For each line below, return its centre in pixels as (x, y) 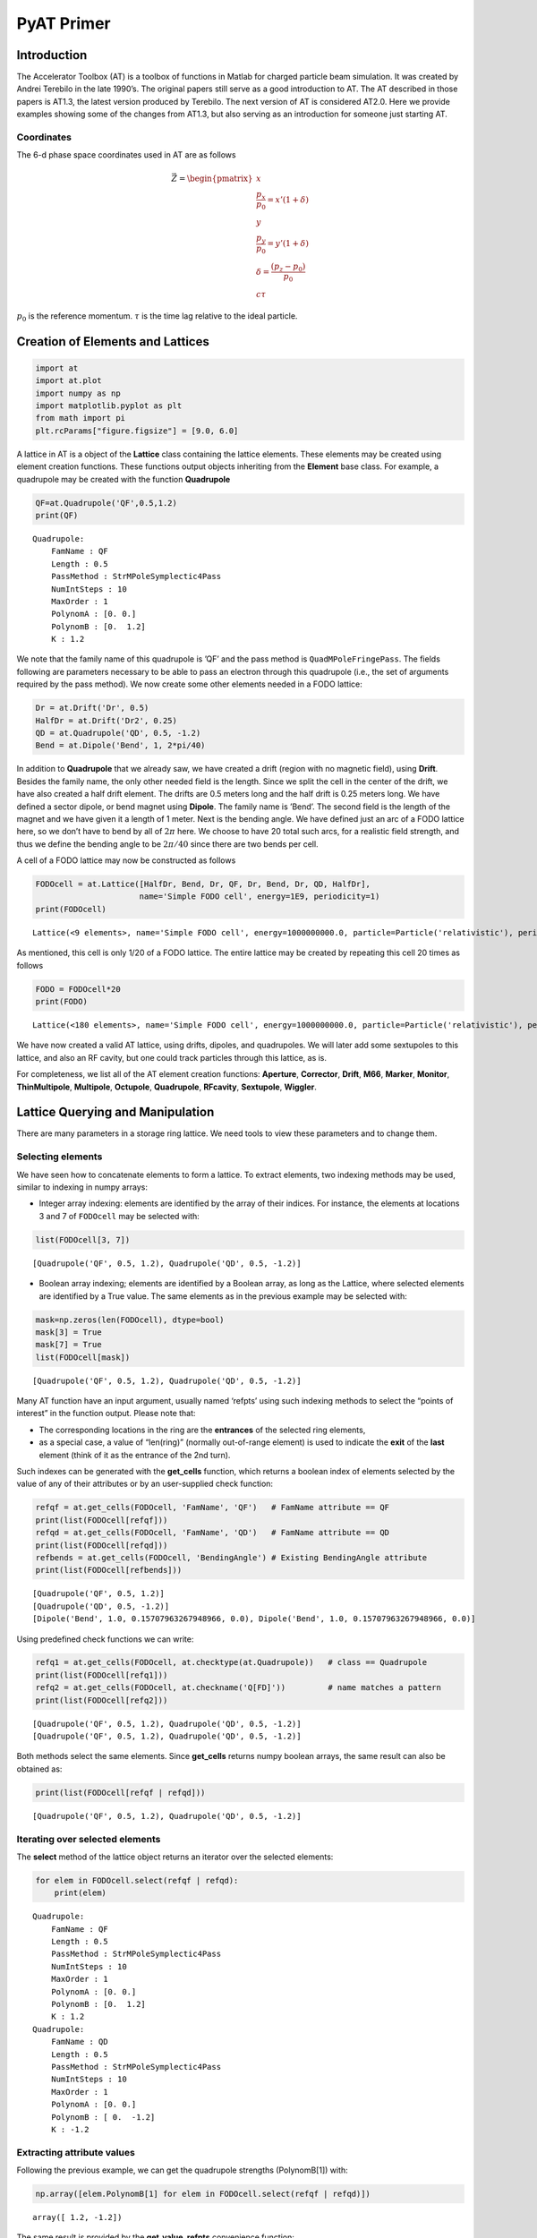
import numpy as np (78, 393)
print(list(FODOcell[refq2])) (102, 1700)
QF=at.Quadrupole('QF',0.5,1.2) (107, 503)
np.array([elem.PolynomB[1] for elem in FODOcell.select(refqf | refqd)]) (203, 2194)
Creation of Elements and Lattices (113, 342)
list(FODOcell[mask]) (83, 1357)
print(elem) (81, 1893)
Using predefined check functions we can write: (105, 1639)
